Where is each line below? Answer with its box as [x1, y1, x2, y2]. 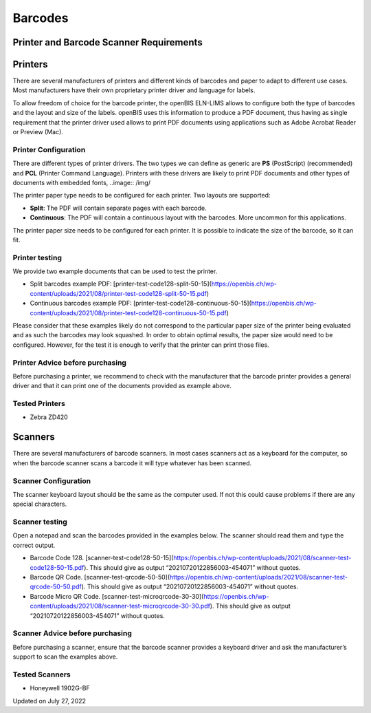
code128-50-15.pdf [30, 563, 85, 571]
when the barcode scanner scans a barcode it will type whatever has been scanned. [12, 458, 252, 467]
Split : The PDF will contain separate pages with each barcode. [30, 204, 207, 212]
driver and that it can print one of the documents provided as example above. [12, 382, 232, 390]
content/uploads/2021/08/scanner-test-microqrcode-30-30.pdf [30, 602, 211, 610]
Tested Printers [12, 399, 65, 409]
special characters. [12, 500, 67, 509]
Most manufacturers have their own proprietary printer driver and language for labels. [12, 86, 256, 94]
